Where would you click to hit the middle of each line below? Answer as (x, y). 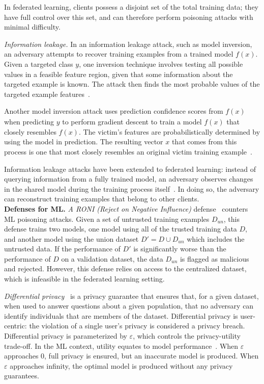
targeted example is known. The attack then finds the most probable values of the (132, 84)
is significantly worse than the (180, 249)
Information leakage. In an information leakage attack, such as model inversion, (128, 44)
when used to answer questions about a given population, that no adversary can (129, 306)
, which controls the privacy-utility (187, 336)
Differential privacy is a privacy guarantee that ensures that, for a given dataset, (131, 296)
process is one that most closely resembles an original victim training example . (128, 151)
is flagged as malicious (214, 258)
